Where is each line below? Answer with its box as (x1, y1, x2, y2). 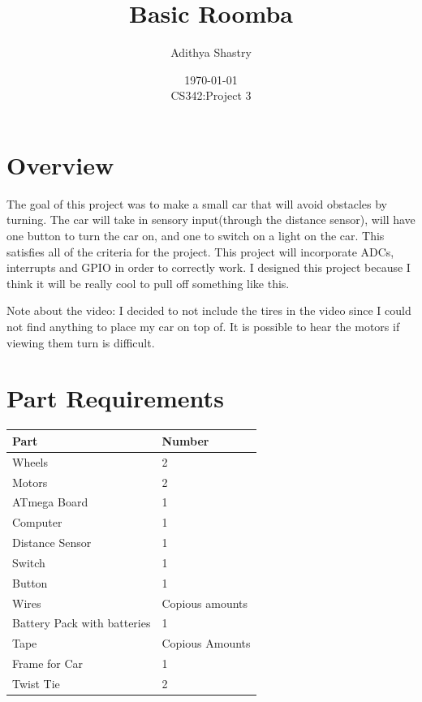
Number (161, 432, 209, 449)
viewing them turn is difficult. (6, 334, 155, 351)
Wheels (12, 453, 49, 470)
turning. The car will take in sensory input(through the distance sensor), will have (6, 211, 416, 228)
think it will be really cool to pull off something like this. (6, 274, 290, 291)
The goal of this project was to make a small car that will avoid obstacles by (6, 195, 388, 212)
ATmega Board (12, 493, 88, 510)
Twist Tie (12, 674, 60, 691)
